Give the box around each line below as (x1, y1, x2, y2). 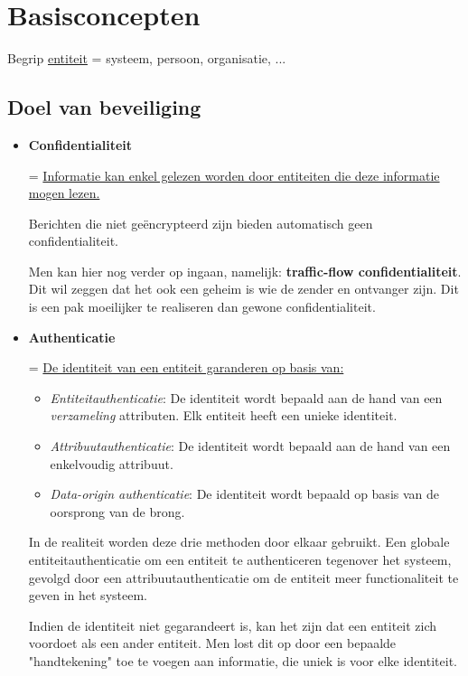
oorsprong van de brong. (50, 502, 185, 521)
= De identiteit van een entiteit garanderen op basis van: (28, 358, 344, 377)
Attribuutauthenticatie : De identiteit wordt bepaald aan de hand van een (50, 437, 451, 455)
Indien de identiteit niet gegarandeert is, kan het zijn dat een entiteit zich (28, 615, 437, 634)
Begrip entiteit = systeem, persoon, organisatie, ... (7, 49, 286, 68)
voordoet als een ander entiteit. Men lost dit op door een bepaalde (28, 634, 397, 653)
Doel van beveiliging (7, 93, 201, 121)
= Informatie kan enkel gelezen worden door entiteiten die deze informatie (28, 165, 440, 184)
